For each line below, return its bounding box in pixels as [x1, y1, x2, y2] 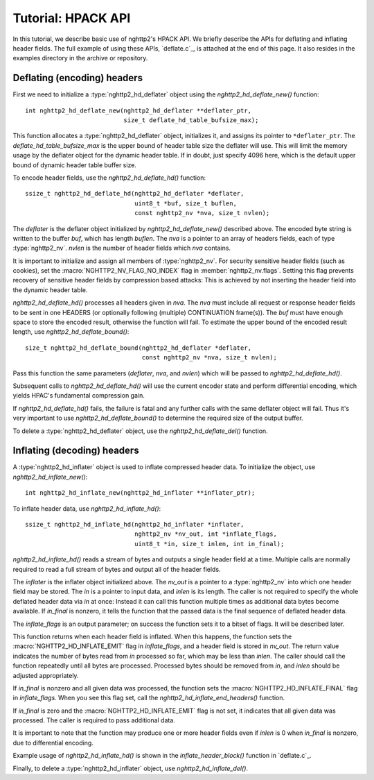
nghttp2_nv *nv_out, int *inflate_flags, [134, 530, 277, 538]
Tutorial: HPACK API [12, 10, 131, 26]
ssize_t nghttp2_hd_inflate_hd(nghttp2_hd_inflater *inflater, [25, 520, 244, 529]
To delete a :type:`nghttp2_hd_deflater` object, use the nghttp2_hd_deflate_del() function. [12, 427, 268, 435]
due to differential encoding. [12, 738, 93, 747]
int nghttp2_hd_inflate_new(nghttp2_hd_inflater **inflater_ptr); [25, 489, 256, 497]
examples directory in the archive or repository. [12, 54, 148, 62]
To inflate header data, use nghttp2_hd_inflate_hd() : [12, 504, 161, 513]
